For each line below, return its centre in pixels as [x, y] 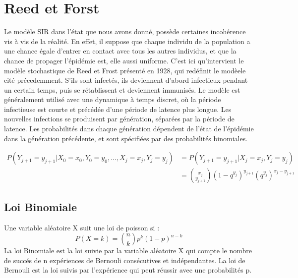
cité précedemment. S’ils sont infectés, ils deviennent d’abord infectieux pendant [126, 80]
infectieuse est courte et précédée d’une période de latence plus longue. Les [118, 109]
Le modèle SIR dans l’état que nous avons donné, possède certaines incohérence [125, 31]
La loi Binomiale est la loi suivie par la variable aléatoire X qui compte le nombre [128, 250]
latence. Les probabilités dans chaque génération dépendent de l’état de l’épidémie [129, 129]
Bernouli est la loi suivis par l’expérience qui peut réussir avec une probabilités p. [128, 270]
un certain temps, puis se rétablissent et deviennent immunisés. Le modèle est [122, 89]
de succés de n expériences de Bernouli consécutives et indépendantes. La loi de [125, 260]
